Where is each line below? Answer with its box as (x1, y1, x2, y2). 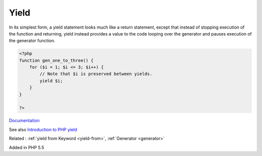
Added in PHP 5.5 (9, 144, 45, 150)
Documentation (9, 118, 40, 123)
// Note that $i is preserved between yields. (39, 71, 152, 77)
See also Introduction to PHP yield (9, 126, 78, 132)
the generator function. (9, 38, 55, 44)
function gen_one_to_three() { (19, 57, 94, 63)
